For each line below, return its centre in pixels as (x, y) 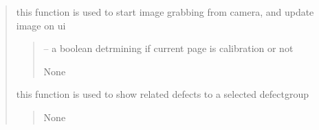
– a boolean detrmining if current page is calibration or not (168, 48)
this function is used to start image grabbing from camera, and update (165, 12)
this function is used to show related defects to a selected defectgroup (162, 94)
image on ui (41, 25)
